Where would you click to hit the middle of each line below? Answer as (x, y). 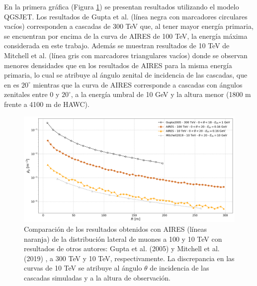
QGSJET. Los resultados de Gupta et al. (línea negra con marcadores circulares (126, 16)
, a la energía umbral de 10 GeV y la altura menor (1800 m (161, 94)
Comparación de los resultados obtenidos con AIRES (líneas (115, 229)
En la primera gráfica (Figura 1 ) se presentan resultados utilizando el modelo (122, 6)
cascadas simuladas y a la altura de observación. (97, 277)
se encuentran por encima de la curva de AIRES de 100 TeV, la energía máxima (126, 36)
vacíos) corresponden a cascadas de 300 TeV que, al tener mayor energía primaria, (129, 26)
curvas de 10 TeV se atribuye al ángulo (83, 268)
